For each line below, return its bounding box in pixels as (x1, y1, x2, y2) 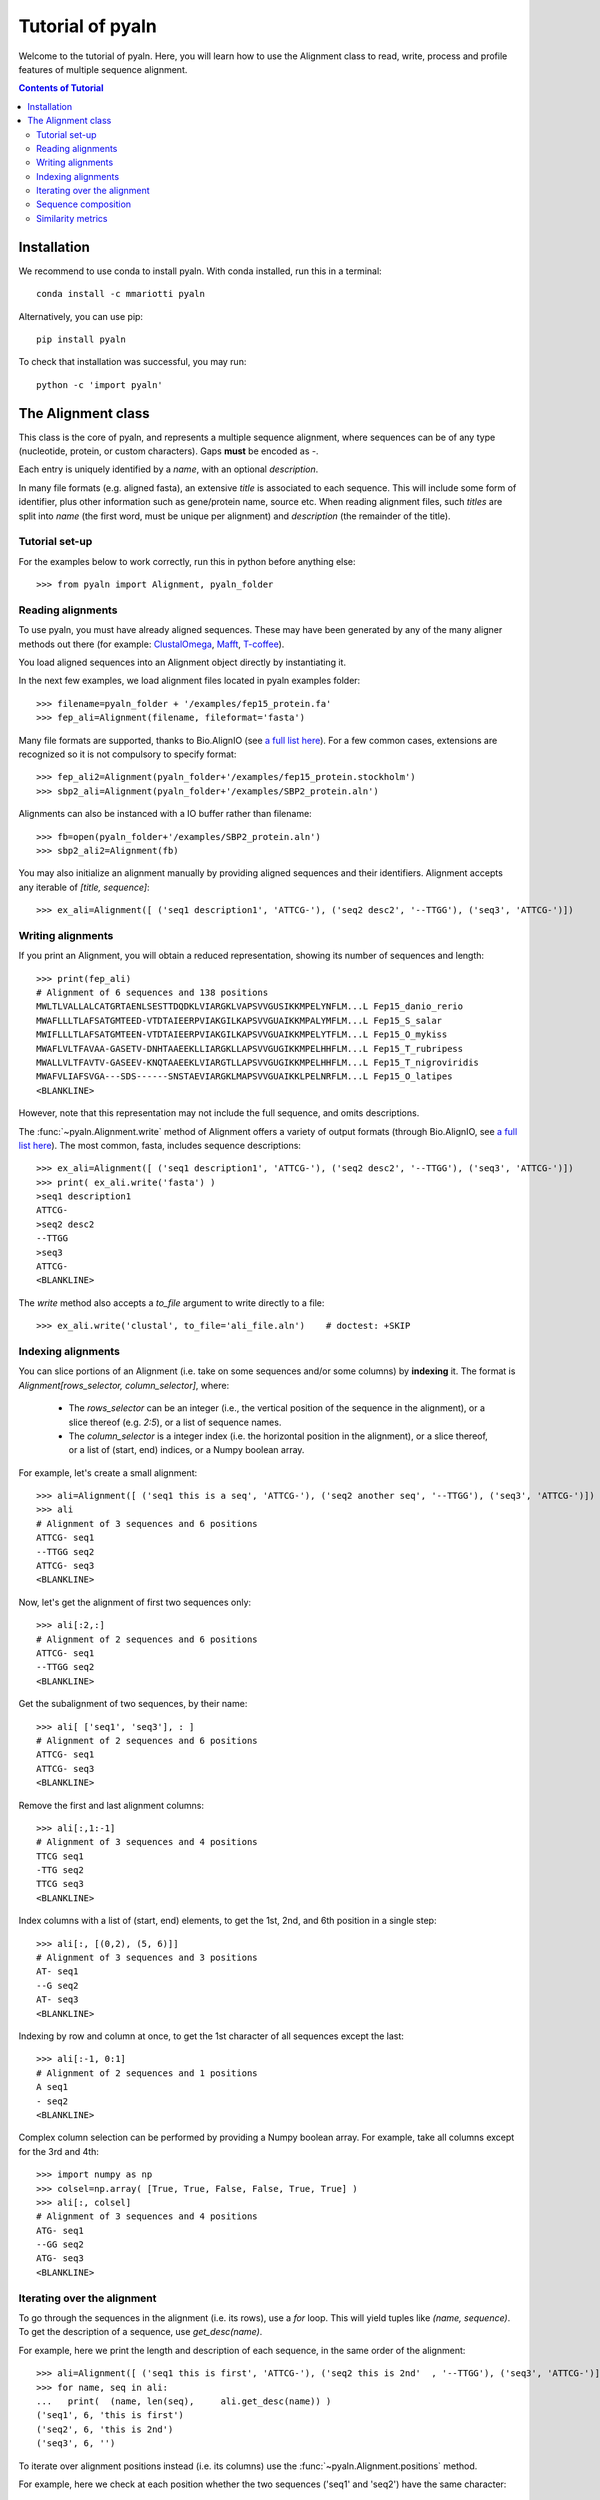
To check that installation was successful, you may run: (18, 356, 247, 368)
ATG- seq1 (36, 2225, 84, 2236)
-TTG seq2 (36, 1865, 84, 1876)
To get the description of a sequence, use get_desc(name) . (18, 2326, 263, 2338)
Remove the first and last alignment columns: (18, 1799, 205, 1811)
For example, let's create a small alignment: (18, 1466, 198, 1479)
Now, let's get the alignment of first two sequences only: (18, 1596, 252, 1608)
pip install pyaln (36, 333, 127, 345)
